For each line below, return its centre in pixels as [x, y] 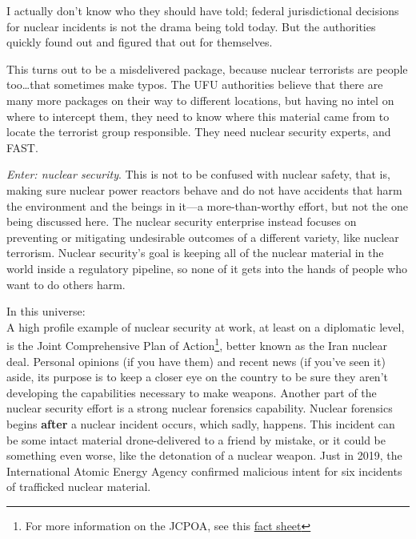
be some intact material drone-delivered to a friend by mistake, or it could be [196, 439]
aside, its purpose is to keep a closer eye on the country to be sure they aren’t [197, 377]
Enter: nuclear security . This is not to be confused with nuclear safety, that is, [198, 174]
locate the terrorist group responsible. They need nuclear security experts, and [199, 132]
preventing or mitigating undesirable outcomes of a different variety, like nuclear [203, 237]
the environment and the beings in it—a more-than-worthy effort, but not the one [207, 205]
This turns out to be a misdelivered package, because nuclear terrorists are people [207, 68]
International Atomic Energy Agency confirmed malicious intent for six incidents [204, 471]
